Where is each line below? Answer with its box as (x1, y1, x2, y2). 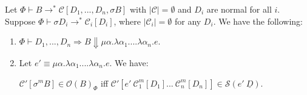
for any (174, 14, 201, 27)
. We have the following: (213, 14, 303, 27)
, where (113, 14, 141, 27)
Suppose (5, 14, 36, 27)
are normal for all (206, 3, 272, 15)
